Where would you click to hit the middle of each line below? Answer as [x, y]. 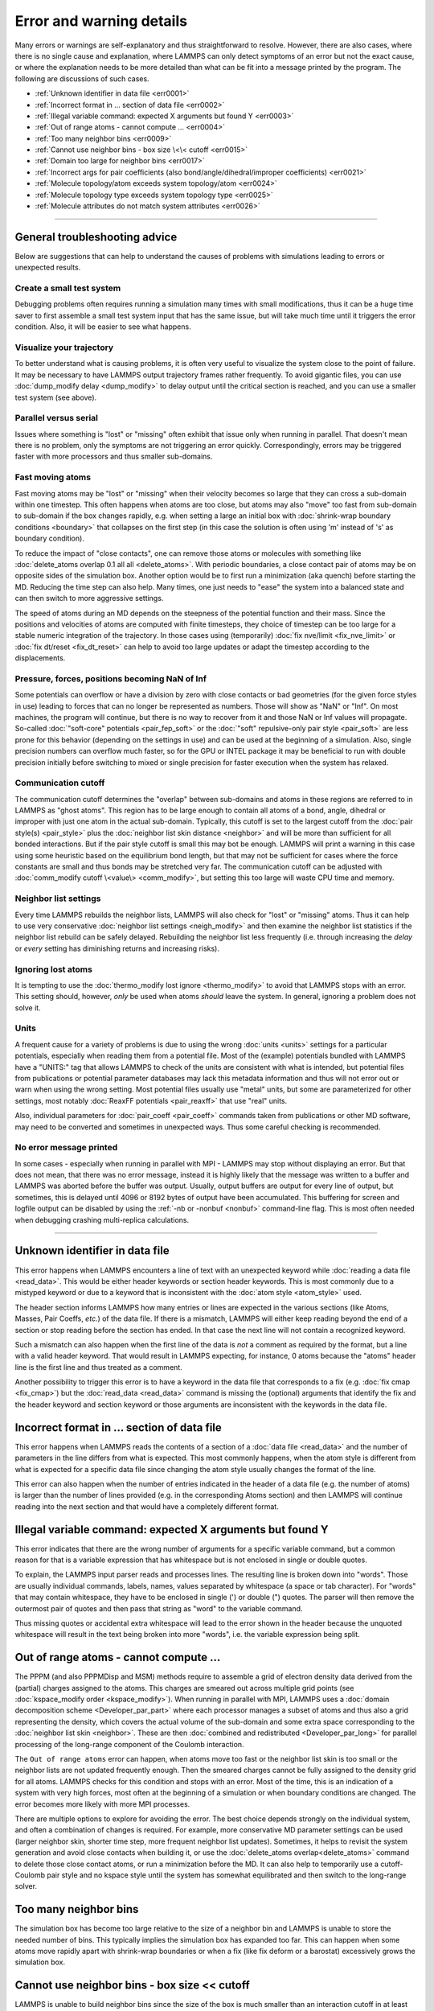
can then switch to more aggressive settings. [89, 598]
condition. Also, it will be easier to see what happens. [103, 327]
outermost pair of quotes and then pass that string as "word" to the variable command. [159, 1608]
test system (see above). [56, 397]
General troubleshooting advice [96, 237]
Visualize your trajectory [64, 348]
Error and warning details [101, 21]
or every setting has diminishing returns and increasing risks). [117, 948]
